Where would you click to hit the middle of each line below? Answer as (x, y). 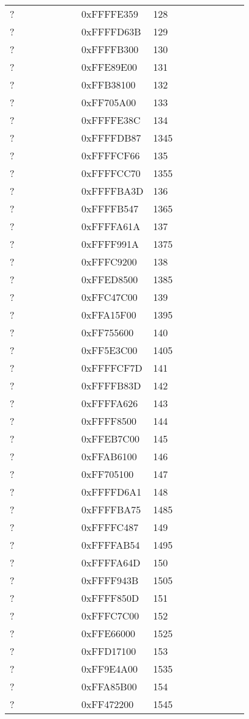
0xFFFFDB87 (111, 138)
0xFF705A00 (109, 102)
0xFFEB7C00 (110, 439)
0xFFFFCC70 (111, 173)
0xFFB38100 (108, 85)
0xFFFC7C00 (110, 616)
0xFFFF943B (110, 580)
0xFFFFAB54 (110, 545)
